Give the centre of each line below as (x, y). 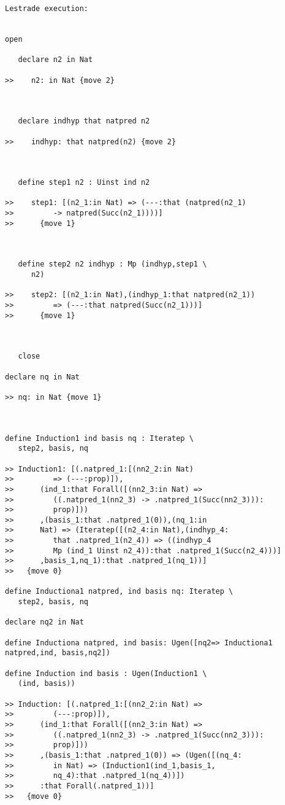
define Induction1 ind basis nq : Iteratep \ (99, 438)
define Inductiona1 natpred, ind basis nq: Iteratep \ (119, 592)
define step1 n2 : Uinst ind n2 (84, 183)
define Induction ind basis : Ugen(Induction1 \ (106, 673)
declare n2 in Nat (55, 60)
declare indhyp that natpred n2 (84, 121)
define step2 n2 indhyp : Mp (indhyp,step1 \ (112, 264)
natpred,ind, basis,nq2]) (58, 653)
